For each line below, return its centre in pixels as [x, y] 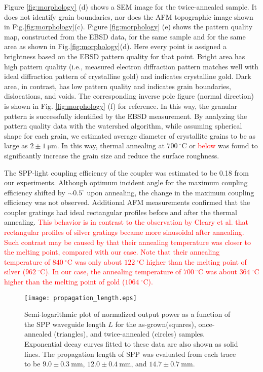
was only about [98, 261]
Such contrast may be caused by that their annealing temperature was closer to [127, 242]
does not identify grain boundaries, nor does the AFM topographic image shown [129, 16]
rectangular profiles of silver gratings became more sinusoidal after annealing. [124, 232]
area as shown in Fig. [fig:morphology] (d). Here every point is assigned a [116, 46]
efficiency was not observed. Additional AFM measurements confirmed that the [127, 202]
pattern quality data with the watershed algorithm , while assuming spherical [123, 126]
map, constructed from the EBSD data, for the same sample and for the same [125, 36]
